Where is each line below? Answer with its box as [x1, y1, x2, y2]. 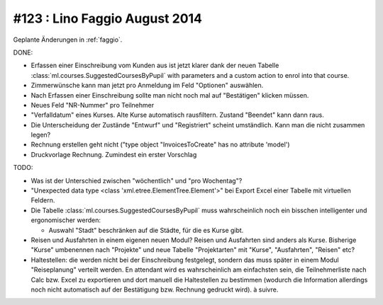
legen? [30, 131, 51, 139]
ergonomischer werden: [30, 216, 101, 224]
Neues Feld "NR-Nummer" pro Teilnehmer [30, 100, 155, 109]
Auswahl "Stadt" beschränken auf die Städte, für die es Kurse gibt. [48, 226, 244, 234]
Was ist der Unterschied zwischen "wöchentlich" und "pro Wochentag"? [30, 176, 243, 185]
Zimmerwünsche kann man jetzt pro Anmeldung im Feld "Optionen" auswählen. [30, 81, 264, 90]
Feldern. [30, 196, 55, 205]
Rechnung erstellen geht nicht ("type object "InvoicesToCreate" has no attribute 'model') [30, 140, 290, 149]
